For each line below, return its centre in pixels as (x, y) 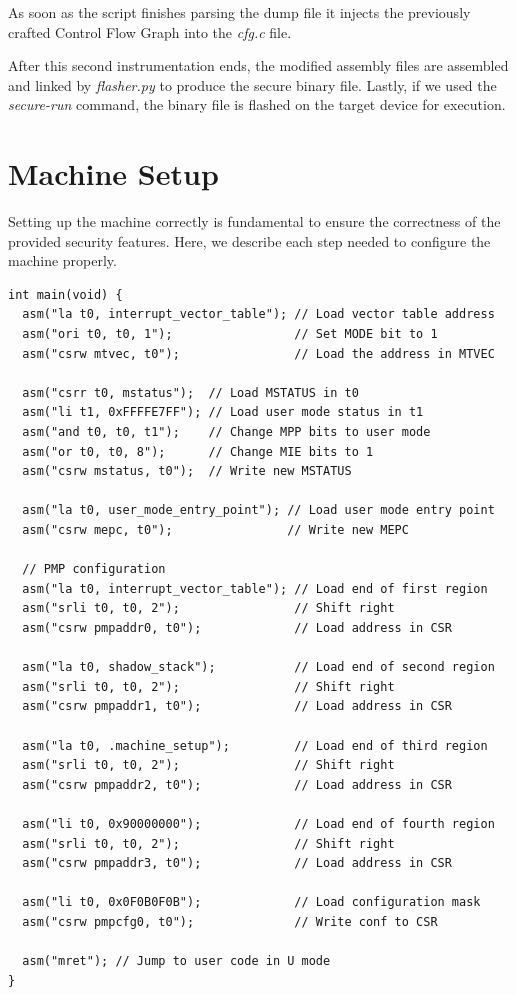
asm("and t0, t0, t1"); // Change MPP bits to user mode (226, 432)
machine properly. (62, 260)
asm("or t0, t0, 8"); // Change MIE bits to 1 (198, 451)
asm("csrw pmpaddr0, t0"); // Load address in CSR (237, 627)
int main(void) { (65, 294)
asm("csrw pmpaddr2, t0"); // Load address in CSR (237, 784)
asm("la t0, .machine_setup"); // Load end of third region (255, 745)
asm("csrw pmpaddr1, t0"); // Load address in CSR (237, 706)
